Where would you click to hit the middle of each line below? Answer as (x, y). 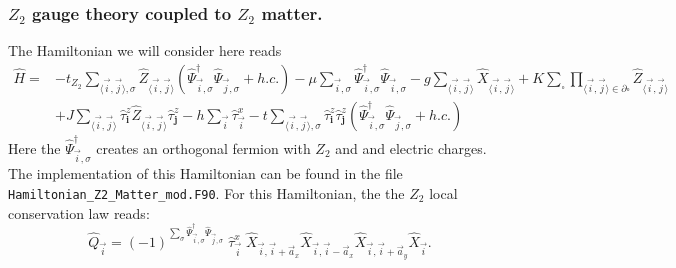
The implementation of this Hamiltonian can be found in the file (205, 173)
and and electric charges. (411, 147)
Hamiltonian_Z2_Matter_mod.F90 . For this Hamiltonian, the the (206, 192)
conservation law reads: (79, 212)
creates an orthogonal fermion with (203, 147)
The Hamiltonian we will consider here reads (145, 50)
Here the (34, 147)
